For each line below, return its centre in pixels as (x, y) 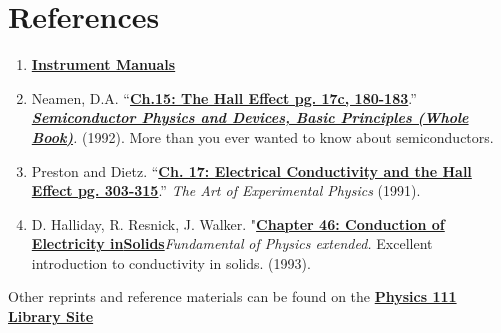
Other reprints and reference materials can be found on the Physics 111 (232, 296)
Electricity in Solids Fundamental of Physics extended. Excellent (232, 243)
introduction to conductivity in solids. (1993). (171, 262)
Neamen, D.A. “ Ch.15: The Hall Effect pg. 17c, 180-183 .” (224, 97)
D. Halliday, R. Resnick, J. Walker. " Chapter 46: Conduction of (238, 223)
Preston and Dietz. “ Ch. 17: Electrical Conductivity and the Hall (251, 170)
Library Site (51, 316)
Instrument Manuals (103, 64)
